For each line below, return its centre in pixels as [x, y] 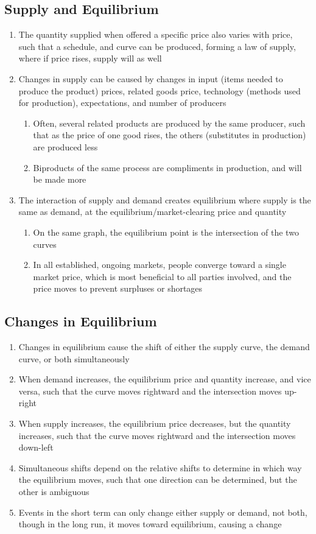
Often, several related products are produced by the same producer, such [169, 123]
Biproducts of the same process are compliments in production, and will [167, 167]
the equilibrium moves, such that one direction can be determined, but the [158, 480]
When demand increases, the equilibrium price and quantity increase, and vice [165, 379]
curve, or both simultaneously [74, 358]
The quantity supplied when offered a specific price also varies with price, [156, 34]
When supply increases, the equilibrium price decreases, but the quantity [155, 423]
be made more [60, 179]
